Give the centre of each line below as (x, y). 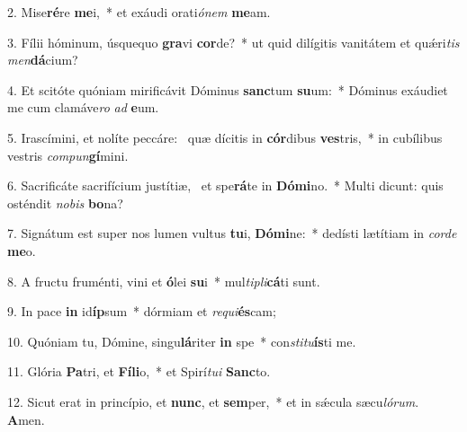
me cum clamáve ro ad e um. (83, 107)
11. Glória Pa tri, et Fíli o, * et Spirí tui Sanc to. (139, 371)
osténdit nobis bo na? (65, 203)
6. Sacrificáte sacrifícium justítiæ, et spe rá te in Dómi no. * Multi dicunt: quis (225, 185)
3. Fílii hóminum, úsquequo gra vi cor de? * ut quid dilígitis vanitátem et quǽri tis (233, 42)
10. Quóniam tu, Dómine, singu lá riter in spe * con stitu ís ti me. (182, 341)
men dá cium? (43, 60)
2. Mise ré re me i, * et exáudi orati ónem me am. (139, 12)
